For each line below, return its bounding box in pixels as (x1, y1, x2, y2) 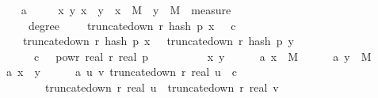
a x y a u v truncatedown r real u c (6, 63, 238, 80)
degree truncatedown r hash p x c (28, 17, 236, 33)
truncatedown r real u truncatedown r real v (44, 78, 279, 95)
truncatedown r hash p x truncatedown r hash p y (22, 32, 294, 49)
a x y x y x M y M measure (21, 2, 231, 17)
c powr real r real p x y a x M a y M (33, 47, 372, 64)
